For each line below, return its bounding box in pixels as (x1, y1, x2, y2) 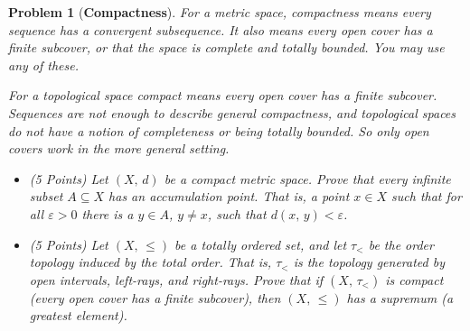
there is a (81, 204, 134, 223)
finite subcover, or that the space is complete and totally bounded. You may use (8, 38, 445, 57)
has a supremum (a (346, 288, 454, 307)
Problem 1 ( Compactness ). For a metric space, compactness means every (8, 3, 431, 21)
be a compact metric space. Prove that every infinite (164, 169, 451, 188)
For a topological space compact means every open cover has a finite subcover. (8, 86, 437, 105)
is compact (385, 270, 444, 289)
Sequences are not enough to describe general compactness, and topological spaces (8, 103, 456, 122)
